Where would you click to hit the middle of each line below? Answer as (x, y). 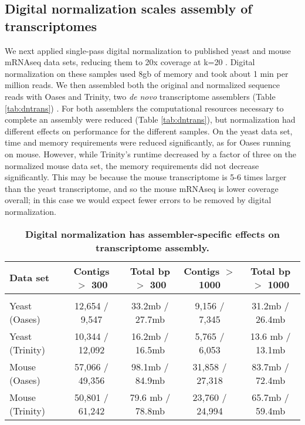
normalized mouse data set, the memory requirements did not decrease (132, 165)
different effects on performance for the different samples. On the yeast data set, (149, 131)
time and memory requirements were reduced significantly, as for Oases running (148, 142)
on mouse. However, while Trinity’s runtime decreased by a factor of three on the (151, 154)
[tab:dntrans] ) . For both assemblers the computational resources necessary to (144, 108)
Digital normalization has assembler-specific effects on (152, 234)
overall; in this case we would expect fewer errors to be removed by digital (138, 200)
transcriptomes (51, 26)
